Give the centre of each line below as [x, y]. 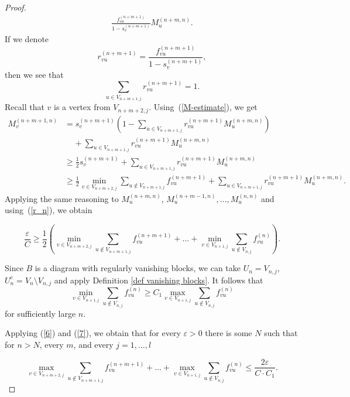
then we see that [34, 74]
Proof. [16, 7]
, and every [93, 344]
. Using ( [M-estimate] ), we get [203, 107]
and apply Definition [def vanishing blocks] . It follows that [159, 280]
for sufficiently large [40, 313]
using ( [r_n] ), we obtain [49, 210]
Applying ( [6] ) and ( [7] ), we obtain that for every [93, 333]
